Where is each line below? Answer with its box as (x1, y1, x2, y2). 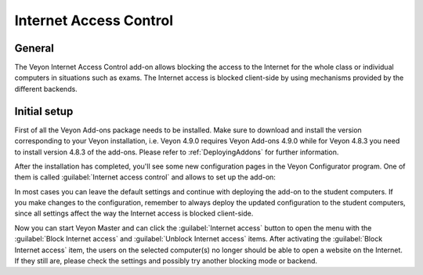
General (14, 42, 55, 55)
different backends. (14, 84, 78, 93)
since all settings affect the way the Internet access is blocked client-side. (14, 208, 254, 219)
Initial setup (14, 104, 74, 118)
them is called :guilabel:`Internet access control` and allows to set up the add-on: (14, 172, 276, 182)
